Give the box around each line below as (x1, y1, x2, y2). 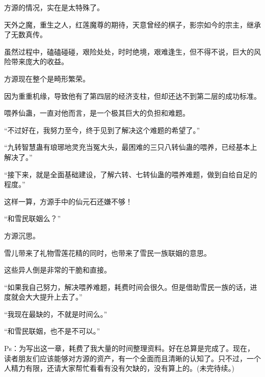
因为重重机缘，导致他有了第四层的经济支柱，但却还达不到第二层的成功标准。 (4, 90, 261, 101)
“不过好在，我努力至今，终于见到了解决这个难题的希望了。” (4, 124, 200, 135)
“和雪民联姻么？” (4, 213, 61, 224)
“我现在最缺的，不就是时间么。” (4, 308, 108, 319)
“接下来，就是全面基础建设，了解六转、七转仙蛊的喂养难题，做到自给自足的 (4, 169, 257, 179)
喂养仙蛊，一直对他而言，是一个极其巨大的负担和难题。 (4, 107, 190, 118)
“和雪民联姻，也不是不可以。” (4, 326, 100, 336)
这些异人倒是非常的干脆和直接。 (4, 264, 111, 275)
